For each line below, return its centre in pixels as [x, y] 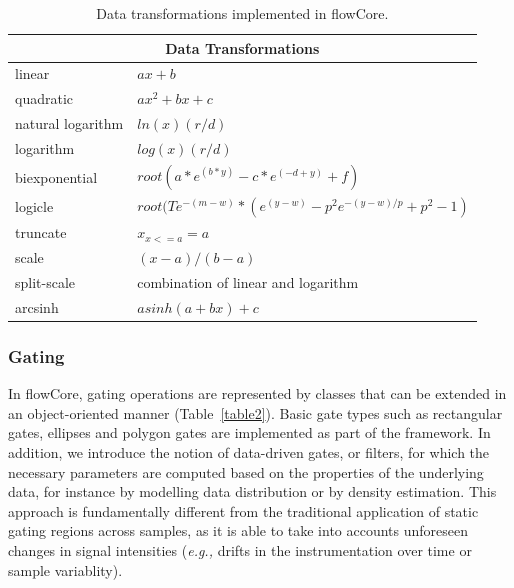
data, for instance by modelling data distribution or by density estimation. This [252, 491]
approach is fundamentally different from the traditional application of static [243, 510]
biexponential [56, 176]
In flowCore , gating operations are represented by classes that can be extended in [257, 393]
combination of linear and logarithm [248, 282]
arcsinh [37, 306]
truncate [41, 232]
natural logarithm [69, 123]
